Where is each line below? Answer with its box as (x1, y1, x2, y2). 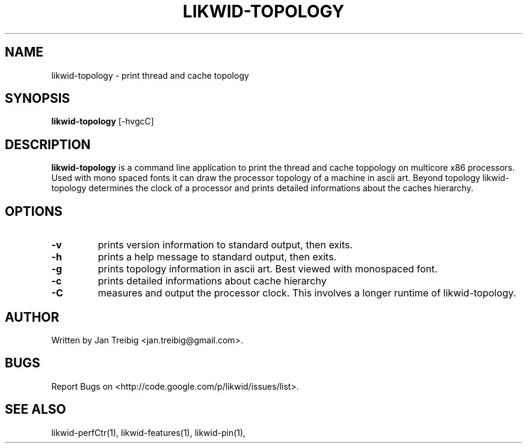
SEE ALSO (5, 402, 66, 417)
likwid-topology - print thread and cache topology (51, 70, 249, 81)
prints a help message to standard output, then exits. (97, 251, 337, 263)
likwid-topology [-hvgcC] (51, 116, 154, 127)
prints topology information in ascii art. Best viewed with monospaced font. (97, 263, 438, 275)
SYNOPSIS (5, 91, 70, 106)
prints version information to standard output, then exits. (97, 239, 353, 251)
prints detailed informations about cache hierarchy (97, 275, 327, 287)
